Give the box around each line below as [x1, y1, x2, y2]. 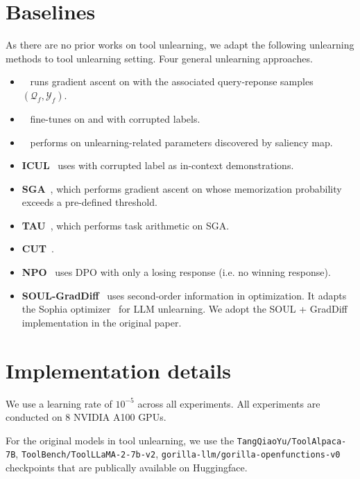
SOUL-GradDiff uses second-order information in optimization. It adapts [22, 288, 347, 302]
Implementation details [6, 356, 231, 384]
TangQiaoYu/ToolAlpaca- [237, 436, 347, 446]
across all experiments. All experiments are [137, 396, 320, 410]
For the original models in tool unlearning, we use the [6, 433, 234, 447]
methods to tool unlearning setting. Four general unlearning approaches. [6, 51, 313, 65]
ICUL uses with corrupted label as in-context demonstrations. [22, 158, 294, 173]
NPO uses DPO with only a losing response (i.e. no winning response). [22, 265, 331, 279]
